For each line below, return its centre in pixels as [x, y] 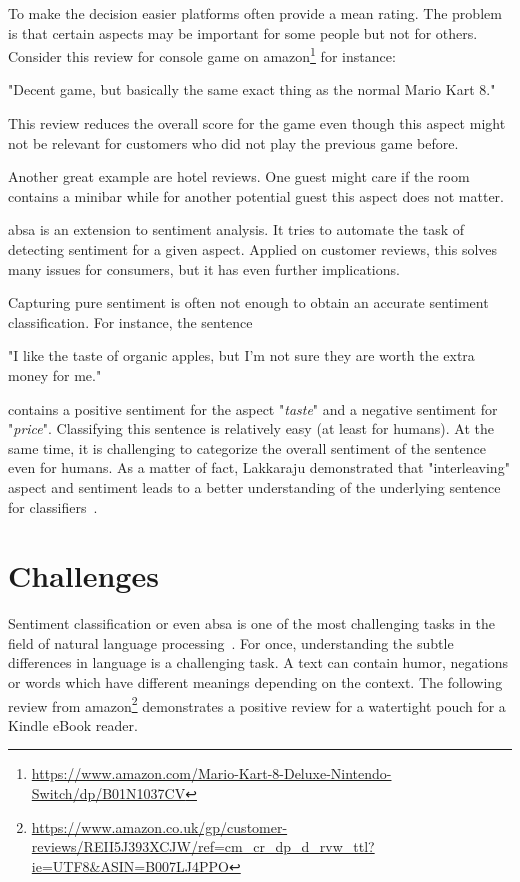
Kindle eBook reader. [73, 724]
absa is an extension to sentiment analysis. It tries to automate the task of [236, 229]
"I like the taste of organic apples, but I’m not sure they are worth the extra [241, 355]
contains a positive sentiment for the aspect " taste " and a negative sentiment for [253, 408]
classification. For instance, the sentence [130, 321]
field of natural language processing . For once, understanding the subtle [231, 642]
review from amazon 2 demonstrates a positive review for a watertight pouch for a [257, 704]
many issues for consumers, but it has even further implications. [204, 268]
